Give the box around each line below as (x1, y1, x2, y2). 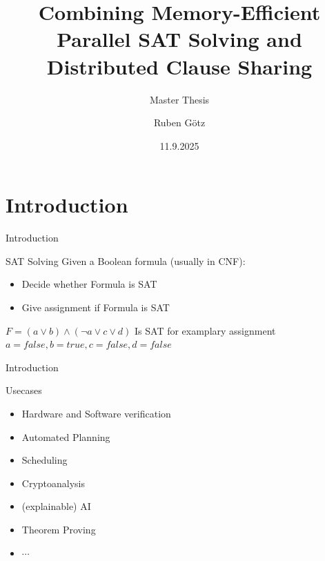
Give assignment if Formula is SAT (21, 300, 170, 314)
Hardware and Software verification (21, 406, 171, 420)
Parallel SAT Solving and (57, 25, 302, 53)
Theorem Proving (21, 522, 96, 536)
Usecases (6, 383, 42, 397)
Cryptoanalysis (21, 475, 86, 490)
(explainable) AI (21, 499, 91, 513)
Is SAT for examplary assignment (135, 323, 276, 337)
